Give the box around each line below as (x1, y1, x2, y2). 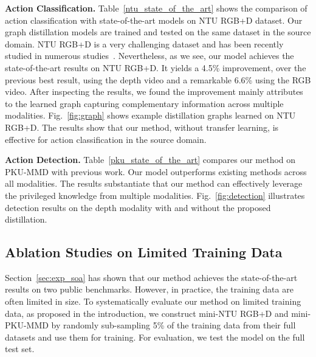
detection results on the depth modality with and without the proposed (5, 201, 271, 213)
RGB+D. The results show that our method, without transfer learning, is (5, 120, 279, 133)
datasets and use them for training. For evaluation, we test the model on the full (5, 330, 305, 343)
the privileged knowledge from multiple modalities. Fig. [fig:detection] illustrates (5, 189, 305, 201)
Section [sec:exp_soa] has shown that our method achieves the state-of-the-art (5, 271, 298, 283)
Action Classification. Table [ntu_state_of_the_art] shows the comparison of (5, 2, 307, 14)
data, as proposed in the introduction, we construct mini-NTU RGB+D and (5, 307, 289, 319)
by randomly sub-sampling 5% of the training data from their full (51, 319, 296, 331)
